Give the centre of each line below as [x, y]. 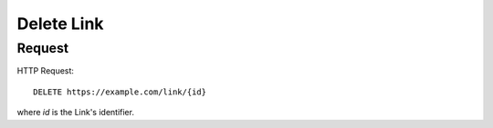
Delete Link [60, 24]
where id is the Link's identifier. [75, 113]
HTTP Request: [46, 71]
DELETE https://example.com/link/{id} [120, 92]
